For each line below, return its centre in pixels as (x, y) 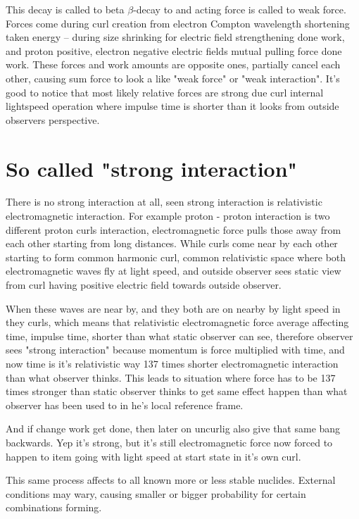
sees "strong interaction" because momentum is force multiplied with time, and (175, 350)
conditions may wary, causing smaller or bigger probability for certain (156, 493)
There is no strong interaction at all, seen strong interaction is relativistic (164, 202)
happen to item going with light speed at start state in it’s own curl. (153, 456)
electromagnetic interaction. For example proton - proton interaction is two (168, 216)
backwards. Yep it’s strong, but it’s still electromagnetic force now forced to (169, 442)
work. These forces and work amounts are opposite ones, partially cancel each (173, 64)
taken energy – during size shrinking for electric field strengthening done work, (175, 37)
